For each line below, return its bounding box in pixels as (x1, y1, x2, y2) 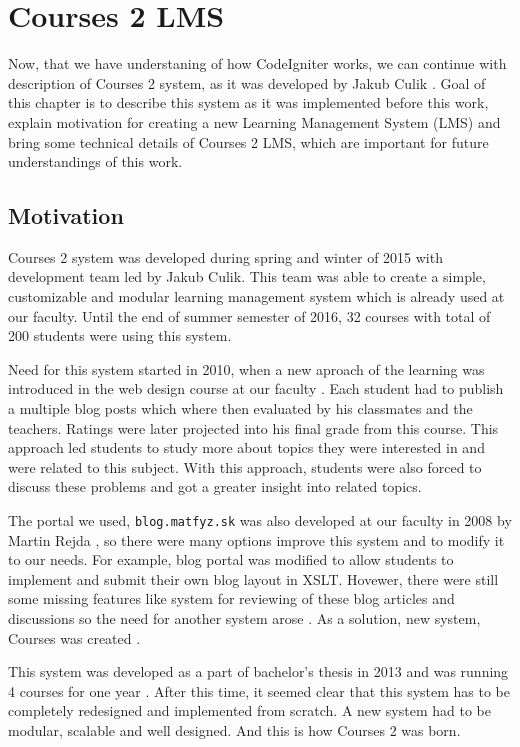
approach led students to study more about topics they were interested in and (8, 437, 485, 458)
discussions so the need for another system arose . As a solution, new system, (8, 608, 481, 629)
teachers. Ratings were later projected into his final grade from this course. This (8, 417, 499, 438)
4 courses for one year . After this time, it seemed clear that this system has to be (8, 680, 511, 701)
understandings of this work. (8, 151, 183, 172)
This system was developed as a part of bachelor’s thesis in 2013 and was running (8, 661, 509, 682)
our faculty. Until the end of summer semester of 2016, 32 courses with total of (8, 305, 491, 326)
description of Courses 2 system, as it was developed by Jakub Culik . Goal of (8, 72, 486, 93)
